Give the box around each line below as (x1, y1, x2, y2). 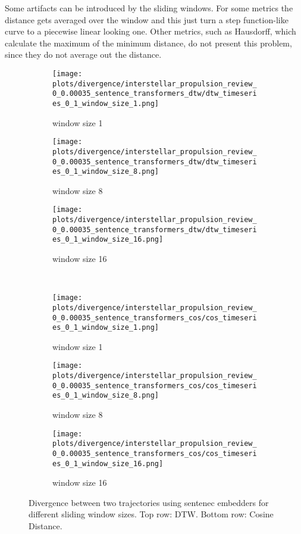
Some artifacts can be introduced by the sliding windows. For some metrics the (5, 2, 293, 14)
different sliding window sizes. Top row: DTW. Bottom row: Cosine (29, 508, 274, 520)
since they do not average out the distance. (5, 48, 162, 61)
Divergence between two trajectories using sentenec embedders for (29, 496, 269, 508)
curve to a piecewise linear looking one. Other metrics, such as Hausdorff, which (5, 25, 296, 38)
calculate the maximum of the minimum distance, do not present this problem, (5, 36, 292, 49)
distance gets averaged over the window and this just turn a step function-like (5, 13, 289, 26)
